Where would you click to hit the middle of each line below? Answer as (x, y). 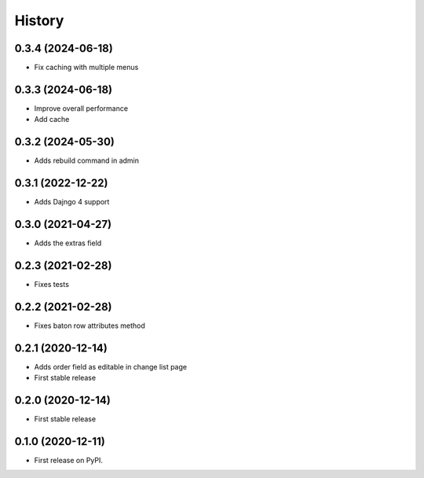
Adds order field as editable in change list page (111, 366)
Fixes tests (52, 284)
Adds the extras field (68, 243)
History (39, 20)
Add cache (52, 119)
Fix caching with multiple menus (86, 68)
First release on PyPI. (69, 460)
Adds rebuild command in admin (86, 160)
